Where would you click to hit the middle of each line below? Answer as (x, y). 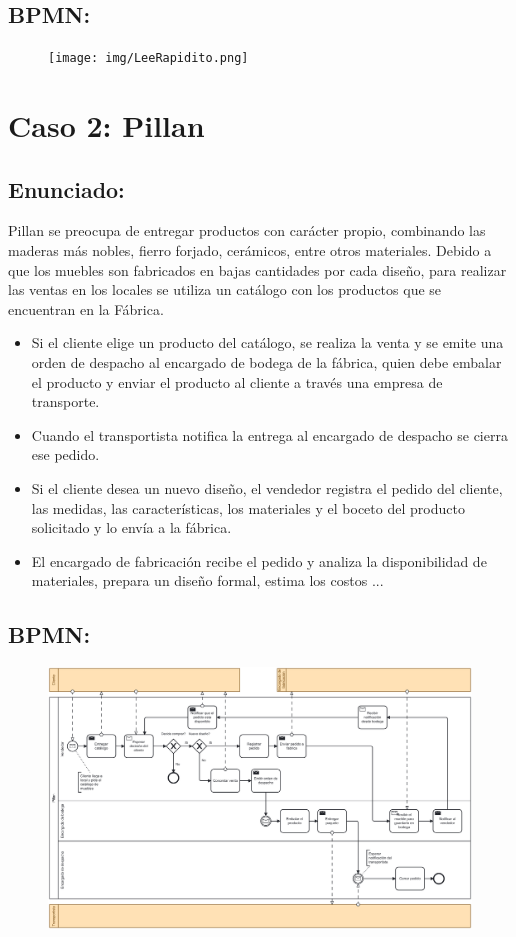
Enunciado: (66, 188)
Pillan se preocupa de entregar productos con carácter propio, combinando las (247, 230)
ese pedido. (65, 454)
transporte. (65, 401)
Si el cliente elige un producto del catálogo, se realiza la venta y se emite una (267, 342)
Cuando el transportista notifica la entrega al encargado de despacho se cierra (269, 434)
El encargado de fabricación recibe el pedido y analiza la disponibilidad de (259, 560)
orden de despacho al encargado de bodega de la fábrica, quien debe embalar (266, 362)
